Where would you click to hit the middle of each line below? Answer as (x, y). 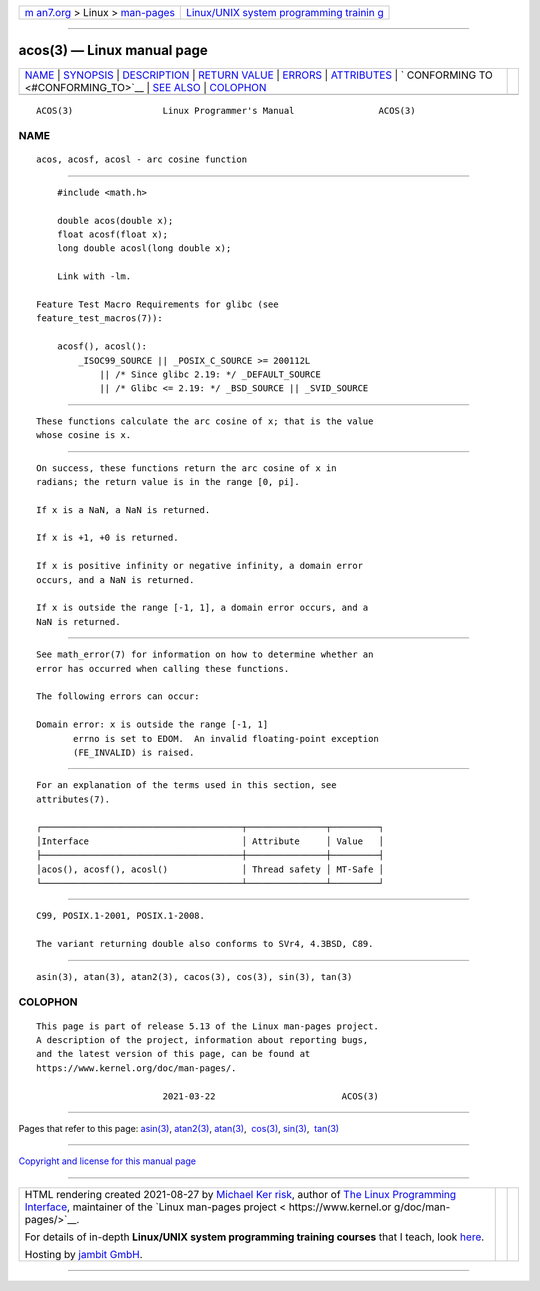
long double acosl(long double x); (144, 248)
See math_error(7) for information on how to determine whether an (205, 654)
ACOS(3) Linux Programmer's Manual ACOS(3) (226, 110)
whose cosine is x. (84, 435)
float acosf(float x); (112, 234)
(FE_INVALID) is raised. (134, 752)
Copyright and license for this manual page (107, 1161)
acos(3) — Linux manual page (113, 50)
